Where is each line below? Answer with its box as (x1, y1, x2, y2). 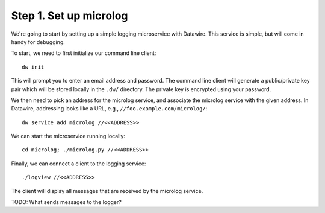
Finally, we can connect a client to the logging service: (11, 160, 146, 167)
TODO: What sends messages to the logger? (11, 199, 122, 206)
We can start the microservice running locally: (11, 133, 126, 140)
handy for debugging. (11, 38, 66, 45)
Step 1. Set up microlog (11, 9, 129, 22)
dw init (22, 63, 45, 71)
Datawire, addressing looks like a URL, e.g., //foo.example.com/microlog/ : (11, 105, 208, 112)
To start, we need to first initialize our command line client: (11, 49, 156, 57)
